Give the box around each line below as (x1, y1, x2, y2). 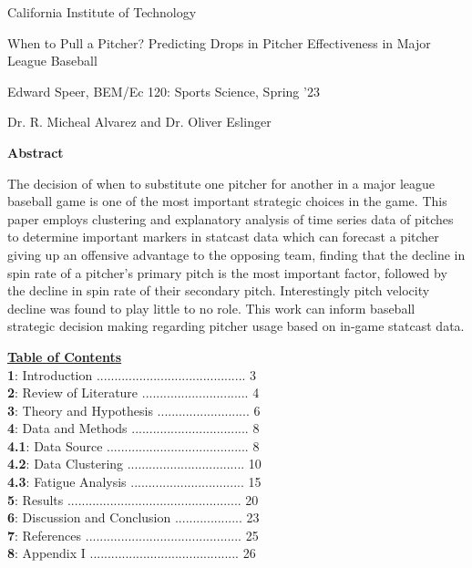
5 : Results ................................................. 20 (7, 490, 259, 509)
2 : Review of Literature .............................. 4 (7, 383, 260, 402)
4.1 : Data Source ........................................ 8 (7, 436, 260, 455)
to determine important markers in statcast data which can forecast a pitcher (7, 227, 439, 246)
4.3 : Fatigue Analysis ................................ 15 (7, 472, 262, 491)
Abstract (7, 142, 64, 161)
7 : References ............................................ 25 (7, 525, 259, 544)
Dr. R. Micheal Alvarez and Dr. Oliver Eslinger (7, 112, 272, 131)
